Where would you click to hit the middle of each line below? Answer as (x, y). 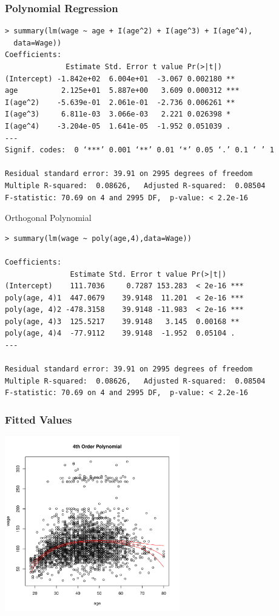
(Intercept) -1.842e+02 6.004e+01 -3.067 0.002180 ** (120, 79)
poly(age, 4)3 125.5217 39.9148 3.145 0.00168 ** (122, 321)
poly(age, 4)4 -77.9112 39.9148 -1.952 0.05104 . (120, 333)
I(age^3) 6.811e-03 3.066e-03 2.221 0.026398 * (118, 114)
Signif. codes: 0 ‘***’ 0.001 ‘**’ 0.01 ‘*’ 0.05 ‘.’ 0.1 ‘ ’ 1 (139, 150)
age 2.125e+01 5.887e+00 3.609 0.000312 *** (122, 91)
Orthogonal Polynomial (48, 218)
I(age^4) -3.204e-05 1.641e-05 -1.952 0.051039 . (118, 126)
